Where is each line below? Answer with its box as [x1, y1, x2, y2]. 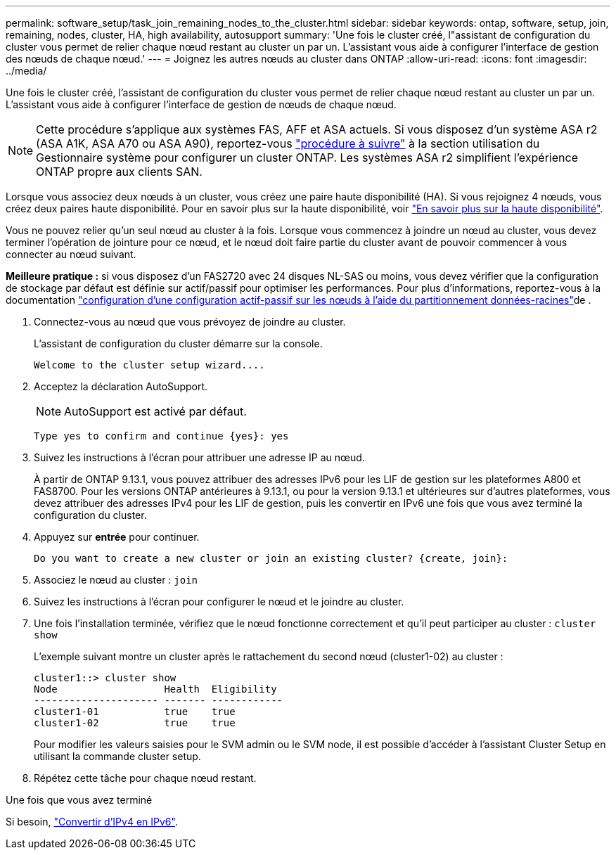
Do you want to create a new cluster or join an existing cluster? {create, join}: [34, 553, 508, 564]
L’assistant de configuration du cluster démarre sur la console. [34, 337, 323, 349]
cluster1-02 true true [34, 717, 236, 728]
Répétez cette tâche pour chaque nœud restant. [34, 772, 257, 784]
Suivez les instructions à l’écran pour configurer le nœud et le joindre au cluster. [34, 596, 404, 607]
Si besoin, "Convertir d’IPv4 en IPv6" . [6, 816, 178, 828]
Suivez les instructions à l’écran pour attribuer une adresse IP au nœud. [34, 451, 365, 463]
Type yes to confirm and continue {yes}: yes [34, 430, 289, 442]
